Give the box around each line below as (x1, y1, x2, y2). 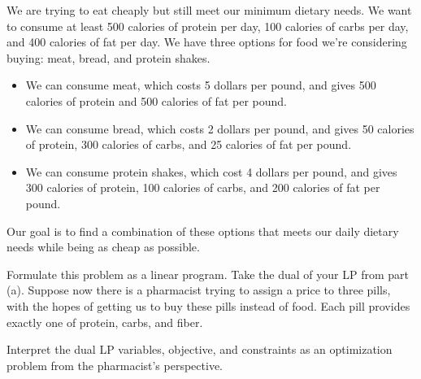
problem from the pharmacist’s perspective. (7, 356, 223, 373)
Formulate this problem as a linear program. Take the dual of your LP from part (7, 265, 409, 282)
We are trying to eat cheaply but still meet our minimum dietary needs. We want (7, 2, 412, 18)
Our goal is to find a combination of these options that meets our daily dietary (7, 222, 399, 239)
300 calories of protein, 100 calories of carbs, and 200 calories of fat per (25, 179, 380, 196)
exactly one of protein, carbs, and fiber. (7, 313, 203, 330)
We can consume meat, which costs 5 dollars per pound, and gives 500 (25, 76, 376, 94)
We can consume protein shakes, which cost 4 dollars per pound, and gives (25, 163, 397, 180)
